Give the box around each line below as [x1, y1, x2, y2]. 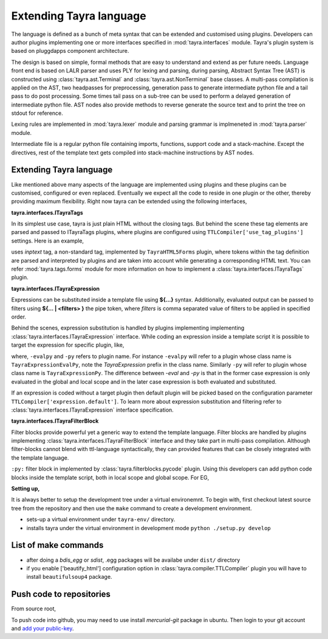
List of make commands [11, 540, 104, 550]
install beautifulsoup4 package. [26, 573, 112, 581]
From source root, [11, 605, 56, 612]
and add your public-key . [11, 624, 74, 632]
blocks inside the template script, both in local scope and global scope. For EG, [11, 474, 210, 481]
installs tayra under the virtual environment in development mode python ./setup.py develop [26, 524, 272, 531]
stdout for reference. [11, 109, 63, 117]
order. [11, 313, 27, 320]
